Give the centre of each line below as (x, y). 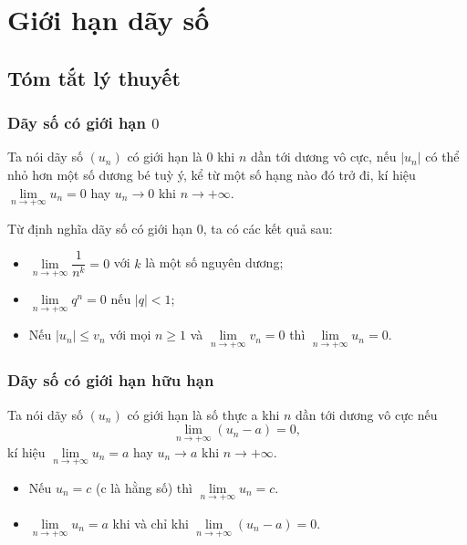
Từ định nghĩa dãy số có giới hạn (100, 228)
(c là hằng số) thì (144, 487)
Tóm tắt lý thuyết (94, 77)
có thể (442, 157)
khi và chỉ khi (150, 523)
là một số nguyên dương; (214, 262)
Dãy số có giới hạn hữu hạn (111, 380)
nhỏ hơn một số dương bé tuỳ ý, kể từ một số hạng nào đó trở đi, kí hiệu (212, 174)
